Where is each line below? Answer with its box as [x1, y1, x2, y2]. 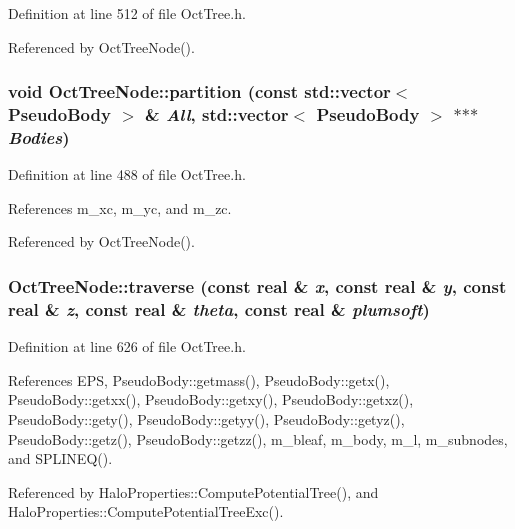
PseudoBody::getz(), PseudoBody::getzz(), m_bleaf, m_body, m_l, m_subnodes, [8, 428, 508, 449]
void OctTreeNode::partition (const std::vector [8, 79, 391, 104]
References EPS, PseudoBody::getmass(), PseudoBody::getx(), [8, 369, 390, 390]
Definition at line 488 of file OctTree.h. [8, 164, 246, 185]
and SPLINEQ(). [8, 448, 113, 469]
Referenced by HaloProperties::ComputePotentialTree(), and [8, 481, 379, 502]
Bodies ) [8, 124, 70, 149]
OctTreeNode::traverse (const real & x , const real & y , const [8, 273, 507, 298]
